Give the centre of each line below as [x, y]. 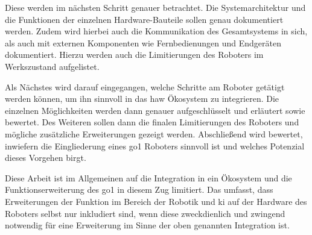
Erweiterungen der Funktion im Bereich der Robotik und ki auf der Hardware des [156, 201]
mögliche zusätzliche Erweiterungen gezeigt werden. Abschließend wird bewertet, [154, 133]
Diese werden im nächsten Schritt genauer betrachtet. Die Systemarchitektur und [155, 7]
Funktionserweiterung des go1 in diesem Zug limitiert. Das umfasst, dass [139, 190]
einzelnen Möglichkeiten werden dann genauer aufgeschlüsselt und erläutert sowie [155, 110]
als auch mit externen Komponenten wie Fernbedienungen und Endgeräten [143, 42]
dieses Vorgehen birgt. [46, 158]
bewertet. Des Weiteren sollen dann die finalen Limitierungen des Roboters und [152, 122]
